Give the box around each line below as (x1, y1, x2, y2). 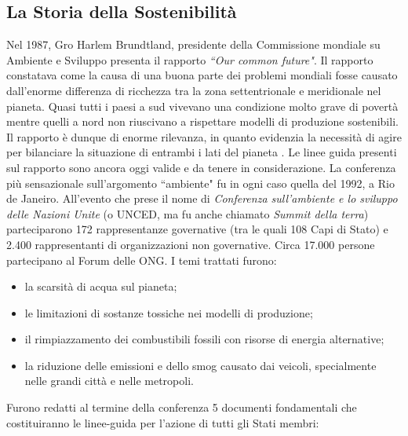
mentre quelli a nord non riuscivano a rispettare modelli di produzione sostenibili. (6, 113, 399, 130)
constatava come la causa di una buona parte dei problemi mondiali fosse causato (6, 67, 398, 83)
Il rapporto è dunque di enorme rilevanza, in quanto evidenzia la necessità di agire (6, 128, 402, 145)
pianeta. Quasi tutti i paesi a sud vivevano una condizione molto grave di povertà (6, 97, 399, 114)
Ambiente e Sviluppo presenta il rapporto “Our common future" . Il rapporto (6, 51, 373, 68)
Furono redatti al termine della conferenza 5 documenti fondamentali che (6, 399, 357, 416)
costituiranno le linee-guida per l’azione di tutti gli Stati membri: (6, 414, 319, 431)
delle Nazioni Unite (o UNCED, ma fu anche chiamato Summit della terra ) (6, 205, 369, 222)
